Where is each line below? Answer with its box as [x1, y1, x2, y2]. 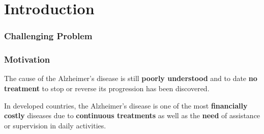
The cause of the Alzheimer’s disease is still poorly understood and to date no [4, 73, 257, 84]
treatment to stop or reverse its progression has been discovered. [4, 83, 210, 94]
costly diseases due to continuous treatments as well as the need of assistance [4, 110, 260, 121]
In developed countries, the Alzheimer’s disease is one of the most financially [4, 100, 248, 111]
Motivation [4, 53, 50, 66]
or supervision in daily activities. [4, 120, 106, 130]
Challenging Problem [4, 30, 93, 42]
